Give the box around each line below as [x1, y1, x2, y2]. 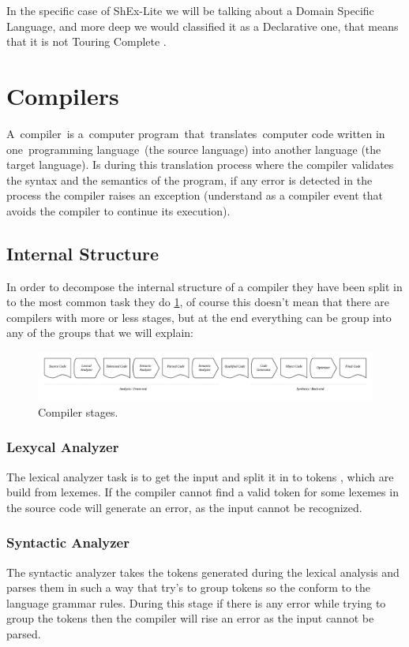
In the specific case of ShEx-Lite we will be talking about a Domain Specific [6, 2, 374, 18]
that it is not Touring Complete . [6, 33, 167, 50]
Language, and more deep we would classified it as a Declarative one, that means [6, 17, 399, 34]
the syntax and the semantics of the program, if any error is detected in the [6, 171, 373, 188]
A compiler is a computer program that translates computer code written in [6, 125, 385, 141]
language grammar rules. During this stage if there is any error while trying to [6, 594, 386, 611]
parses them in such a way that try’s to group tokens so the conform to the [6, 579, 371, 596]
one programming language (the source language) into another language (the [6, 140, 381, 157]
